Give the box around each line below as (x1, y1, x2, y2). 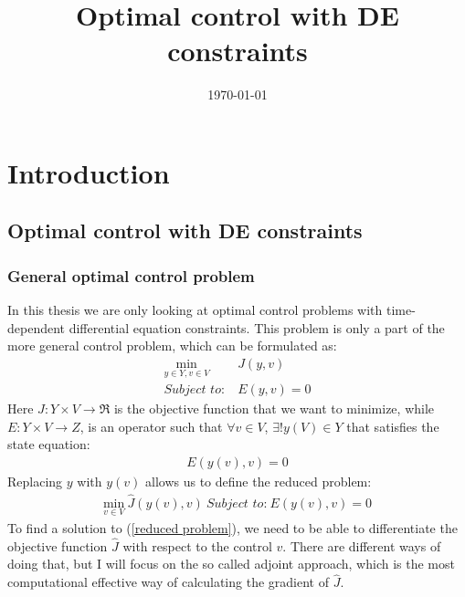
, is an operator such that (79, 416, 223, 435)
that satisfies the (346, 416, 439, 435)
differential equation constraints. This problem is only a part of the (69, 318, 445, 337)
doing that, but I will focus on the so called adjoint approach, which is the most (7, 554, 455, 573)
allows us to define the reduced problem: (144, 471, 372, 490)
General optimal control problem (7, 264, 255, 287)
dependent (7, 318, 66, 337)
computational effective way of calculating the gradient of (7, 572, 329, 592)
